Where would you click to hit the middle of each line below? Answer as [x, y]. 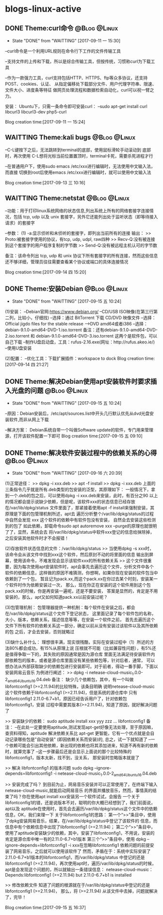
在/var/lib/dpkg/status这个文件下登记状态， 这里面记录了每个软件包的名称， [81, 613]
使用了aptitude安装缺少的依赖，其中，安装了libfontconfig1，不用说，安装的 [80, 833]
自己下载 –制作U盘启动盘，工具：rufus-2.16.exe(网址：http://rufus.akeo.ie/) [80, 342]
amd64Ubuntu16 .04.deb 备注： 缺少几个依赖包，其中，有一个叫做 [71, 680]
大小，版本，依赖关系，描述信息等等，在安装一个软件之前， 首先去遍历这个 [80, 620]
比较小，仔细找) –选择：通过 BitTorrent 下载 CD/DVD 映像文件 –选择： [87, 318]
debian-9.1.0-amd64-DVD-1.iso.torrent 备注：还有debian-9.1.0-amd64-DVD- [81, 330]
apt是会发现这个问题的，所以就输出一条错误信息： [55, 870]
